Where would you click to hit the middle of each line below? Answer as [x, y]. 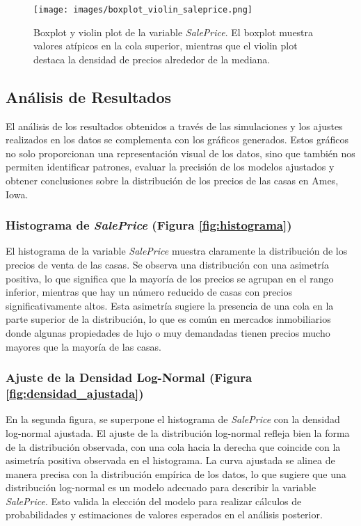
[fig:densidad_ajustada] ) [75, 393]
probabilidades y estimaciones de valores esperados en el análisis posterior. [164, 515]
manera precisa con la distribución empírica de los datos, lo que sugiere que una [176, 473]
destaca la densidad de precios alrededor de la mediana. [152, 59]
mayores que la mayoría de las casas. [83, 346]
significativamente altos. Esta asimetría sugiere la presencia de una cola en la [170, 305]
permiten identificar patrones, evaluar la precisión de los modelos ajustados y [170, 167]
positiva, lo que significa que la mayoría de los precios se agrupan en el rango [170, 278]
